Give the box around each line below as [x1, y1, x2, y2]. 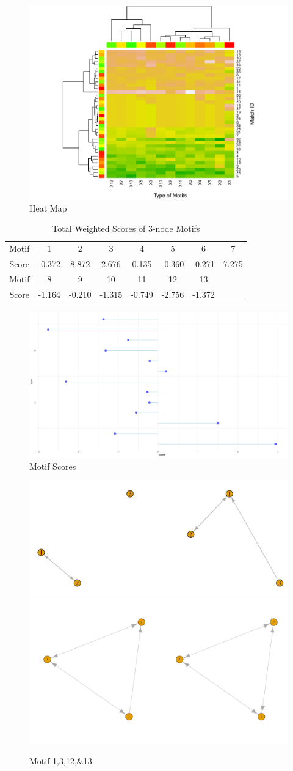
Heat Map [29, 201, 67, 214]
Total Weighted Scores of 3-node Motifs [52, 222, 200, 235]
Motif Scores [29, 459, 76, 472]
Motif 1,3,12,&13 [29, 754, 92, 767]
